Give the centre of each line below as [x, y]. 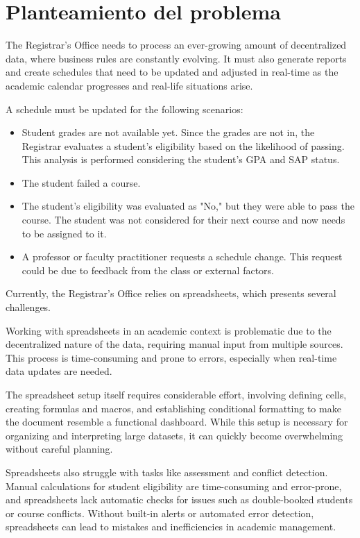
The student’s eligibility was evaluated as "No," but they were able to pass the [188, 206]
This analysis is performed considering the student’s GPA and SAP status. [181, 159]
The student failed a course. [81, 182]
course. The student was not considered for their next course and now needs [183, 220]
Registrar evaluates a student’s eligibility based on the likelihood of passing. [183, 145]
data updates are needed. [59, 371]
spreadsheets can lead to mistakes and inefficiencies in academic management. [171, 527]
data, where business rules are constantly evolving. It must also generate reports [176, 58]
